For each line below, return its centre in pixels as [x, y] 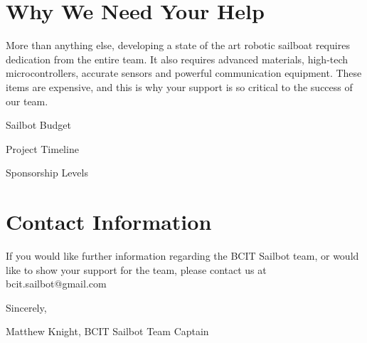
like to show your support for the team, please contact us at [136, 269]
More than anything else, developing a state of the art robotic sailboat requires [178, 45]
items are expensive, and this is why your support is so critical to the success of [179, 86]
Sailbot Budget [38, 125]
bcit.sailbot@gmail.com [56, 284]
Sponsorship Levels [47, 173]
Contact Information [109, 222]
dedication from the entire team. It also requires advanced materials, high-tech [177, 59]
